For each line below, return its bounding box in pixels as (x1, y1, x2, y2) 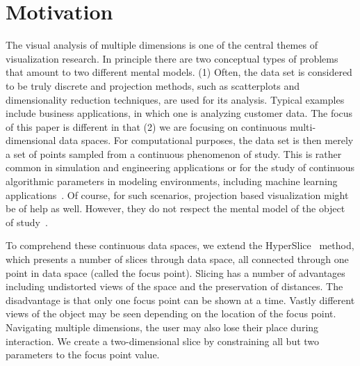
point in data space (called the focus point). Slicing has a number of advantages (6, 265, 345, 280)
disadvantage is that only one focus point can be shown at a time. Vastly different (6, 292, 355, 307)
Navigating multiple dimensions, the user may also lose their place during (6, 320, 319, 334)
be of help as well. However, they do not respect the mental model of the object (6, 201, 345, 216)
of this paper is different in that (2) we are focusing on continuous (6, 119, 287, 134)
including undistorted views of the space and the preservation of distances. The (6, 279, 343, 294)
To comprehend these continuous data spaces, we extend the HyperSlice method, (6, 238, 354, 253)
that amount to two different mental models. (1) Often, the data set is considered (6, 65, 352, 79)
